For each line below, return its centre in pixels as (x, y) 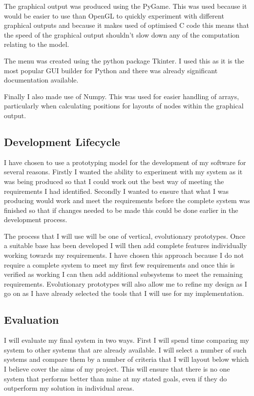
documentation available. (41, 80)
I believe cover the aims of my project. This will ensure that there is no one (117, 369)
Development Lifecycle (62, 141)
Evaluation (32, 320)
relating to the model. (37, 44)
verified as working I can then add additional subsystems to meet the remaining (123, 274)
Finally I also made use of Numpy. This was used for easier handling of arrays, (122, 96)
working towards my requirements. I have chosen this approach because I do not (124, 255)
